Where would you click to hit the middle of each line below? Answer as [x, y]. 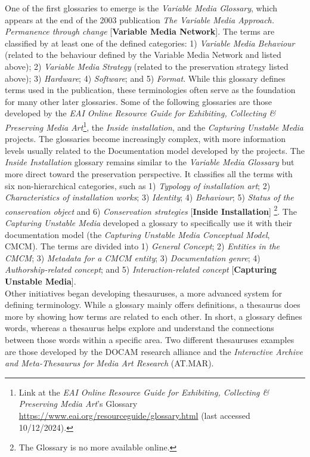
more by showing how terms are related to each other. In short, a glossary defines [154, 316]
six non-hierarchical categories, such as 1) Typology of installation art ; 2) [138, 185]
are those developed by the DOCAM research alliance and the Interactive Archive [154, 351]
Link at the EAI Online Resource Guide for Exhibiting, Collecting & [144, 392]
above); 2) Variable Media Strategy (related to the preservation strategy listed [147, 66]
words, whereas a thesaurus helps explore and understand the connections [139, 328]
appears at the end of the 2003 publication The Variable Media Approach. [140, 19]
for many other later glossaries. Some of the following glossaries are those [138, 101]
